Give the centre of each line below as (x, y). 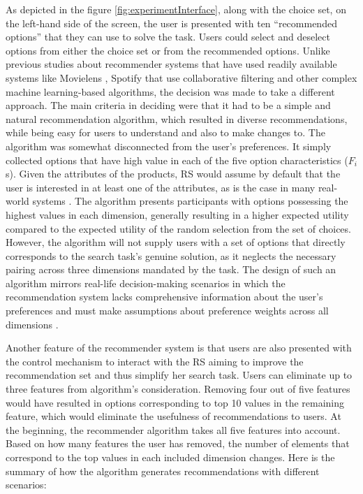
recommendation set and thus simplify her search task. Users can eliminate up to (179, 375)
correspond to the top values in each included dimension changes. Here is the (170, 457)
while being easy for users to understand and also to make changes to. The (165, 132)
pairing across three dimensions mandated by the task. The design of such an (171, 269)
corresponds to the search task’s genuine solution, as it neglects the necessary (171, 255)
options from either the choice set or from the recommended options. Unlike (168, 50)
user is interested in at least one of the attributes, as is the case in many (161, 187)
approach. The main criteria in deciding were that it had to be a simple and (168, 105)
